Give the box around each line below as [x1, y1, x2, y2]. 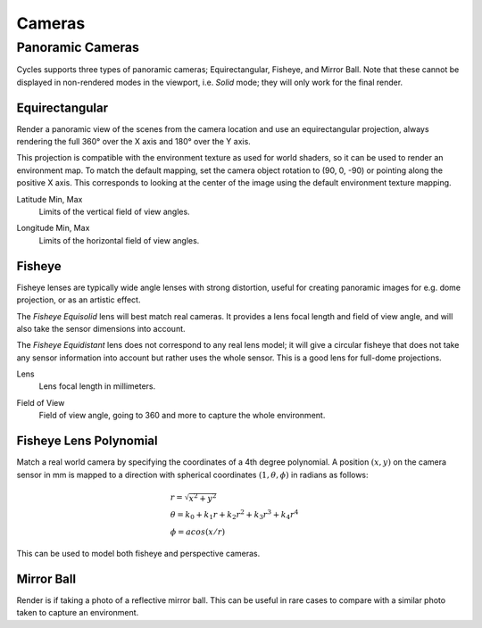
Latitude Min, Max [16, 194, 83, 204]
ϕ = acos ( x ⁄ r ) [170, 527, 226, 537]
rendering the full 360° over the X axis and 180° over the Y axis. [16, 136, 252, 147]
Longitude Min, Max [16, 223, 90, 234]
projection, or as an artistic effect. [16, 294, 141, 305]
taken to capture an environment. [16, 607, 139, 618]
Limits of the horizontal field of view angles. [38, 235, 200, 245]
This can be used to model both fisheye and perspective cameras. [16, 549, 261, 559]
